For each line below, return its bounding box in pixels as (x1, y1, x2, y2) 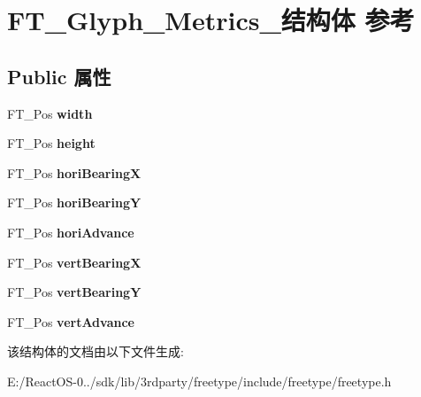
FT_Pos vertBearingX (7, 253, 142, 271)
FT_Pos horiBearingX (7, 163, 142, 182)
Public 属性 (7, 62, 111, 90)
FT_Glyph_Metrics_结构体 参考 (7, 2, 415, 38)
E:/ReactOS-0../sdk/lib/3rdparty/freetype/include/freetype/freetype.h (7, 371, 392, 390)
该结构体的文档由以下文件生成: (7, 342, 184, 361)
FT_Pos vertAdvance (7, 312, 134, 331)
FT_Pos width (7, 104, 93, 122)
